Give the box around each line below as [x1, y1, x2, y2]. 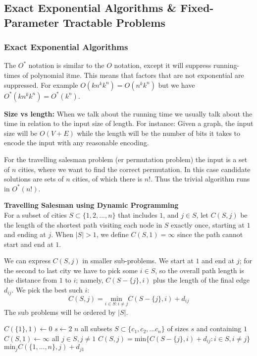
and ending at [4, 229, 46, 239]
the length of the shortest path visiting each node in [4, 219, 162, 230]
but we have [158, 79, 195, 90]
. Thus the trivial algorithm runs [151, 174, 250, 184]
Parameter [4, 14, 59, 30]
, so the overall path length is [155, 265, 244, 275]
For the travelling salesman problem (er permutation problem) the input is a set [4, 154, 248, 164]
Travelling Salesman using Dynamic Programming [4, 200, 179, 210]
